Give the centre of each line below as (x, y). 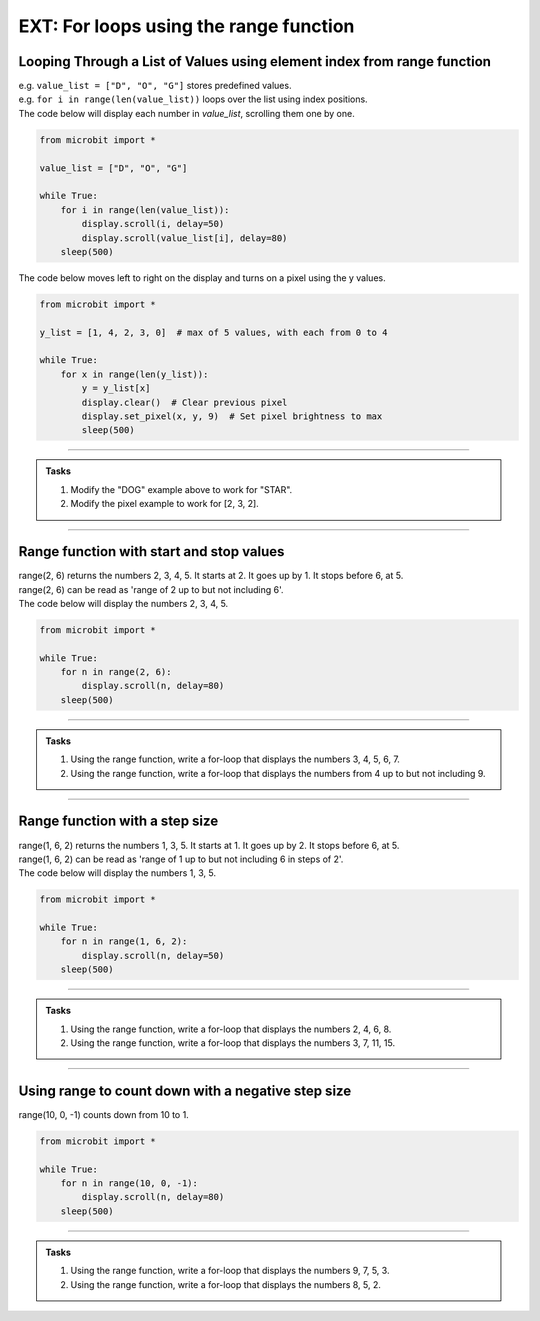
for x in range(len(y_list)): (134, 374)
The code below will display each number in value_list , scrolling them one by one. (186, 113)
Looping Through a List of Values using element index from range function (255, 61)
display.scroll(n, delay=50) (153, 955)
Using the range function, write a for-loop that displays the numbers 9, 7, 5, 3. (230, 1271)
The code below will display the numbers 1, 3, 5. (117, 873)
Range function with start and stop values (151, 551)
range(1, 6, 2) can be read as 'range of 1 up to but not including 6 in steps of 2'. (181, 859)
